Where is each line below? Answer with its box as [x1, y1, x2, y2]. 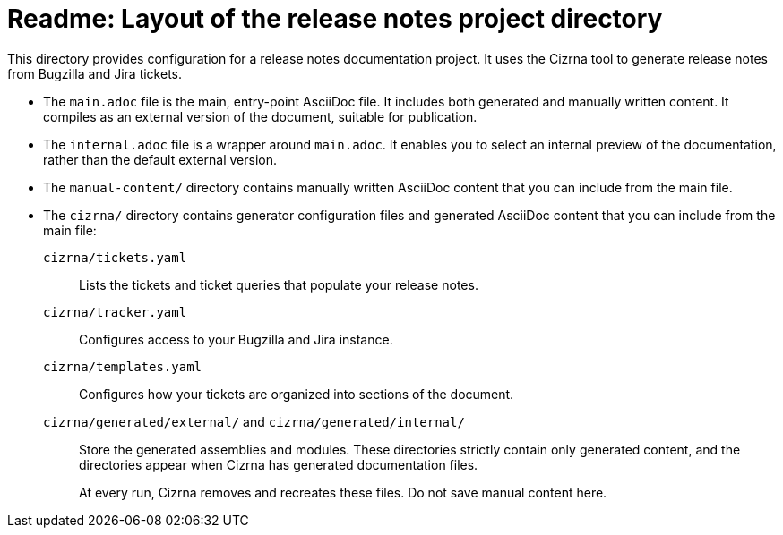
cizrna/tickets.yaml [43, 250, 187, 265]
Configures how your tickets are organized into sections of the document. [79, 386, 514, 402]
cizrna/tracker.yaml [43, 304, 187, 319]
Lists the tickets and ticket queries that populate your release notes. [79, 276, 478, 293]
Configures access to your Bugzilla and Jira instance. [79, 331, 393, 347]
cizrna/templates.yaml [43, 359, 202, 374]
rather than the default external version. [43, 151, 278, 167]
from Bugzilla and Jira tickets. [7, 65, 183, 81]
